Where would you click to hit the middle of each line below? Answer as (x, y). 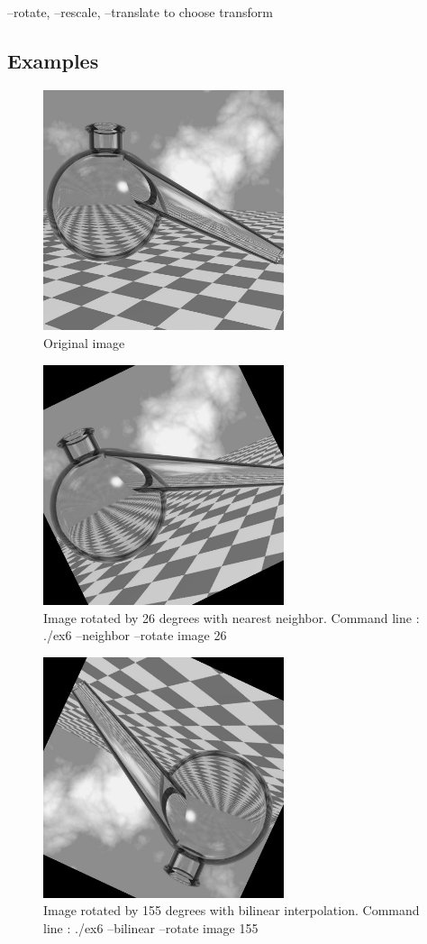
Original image (84, 343)
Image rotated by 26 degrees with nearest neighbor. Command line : (232, 617)
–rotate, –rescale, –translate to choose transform (140, 12)
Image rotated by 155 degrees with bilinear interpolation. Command (232, 910)
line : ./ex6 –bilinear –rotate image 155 (151, 927)
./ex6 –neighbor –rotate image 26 (135, 635)
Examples (53, 60)
